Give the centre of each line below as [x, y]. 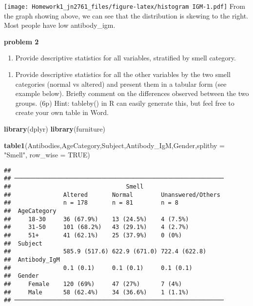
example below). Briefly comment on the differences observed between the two [132, 93]
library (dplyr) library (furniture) [55, 129]
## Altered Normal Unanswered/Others [112, 195]
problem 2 [21, 41]
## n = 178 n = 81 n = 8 [91, 203]
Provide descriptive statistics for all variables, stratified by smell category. [126, 58]
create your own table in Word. [62, 112]
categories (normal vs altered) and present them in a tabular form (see [121, 84]
